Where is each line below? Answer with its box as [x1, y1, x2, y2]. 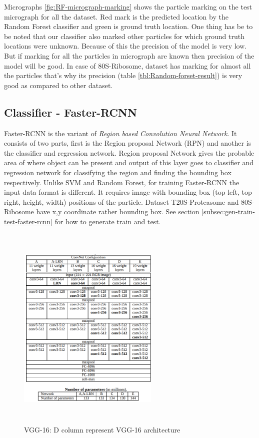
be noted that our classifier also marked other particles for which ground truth [4, 31, 244, 41]
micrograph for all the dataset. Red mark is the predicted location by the [4, 11, 228, 22]
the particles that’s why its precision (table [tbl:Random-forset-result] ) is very [4, 70, 242, 81]
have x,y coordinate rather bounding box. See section [36, 206, 199, 217]
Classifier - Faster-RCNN [4, 104, 137, 120]
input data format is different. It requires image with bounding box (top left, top [4, 187, 252, 197]
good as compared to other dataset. [4, 80, 113, 90]
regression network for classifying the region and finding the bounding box [4, 167, 231, 177]
